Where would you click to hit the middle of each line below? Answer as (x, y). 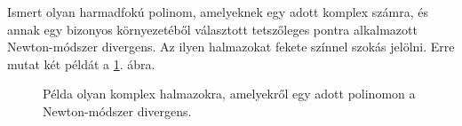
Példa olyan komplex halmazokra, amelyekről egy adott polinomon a (229, 94)
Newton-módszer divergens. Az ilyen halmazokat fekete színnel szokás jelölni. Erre (231, 47)
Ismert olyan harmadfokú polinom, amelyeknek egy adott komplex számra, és (218, 12)
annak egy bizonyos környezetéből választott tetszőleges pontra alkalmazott (212, 29)
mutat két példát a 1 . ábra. (81, 63)
